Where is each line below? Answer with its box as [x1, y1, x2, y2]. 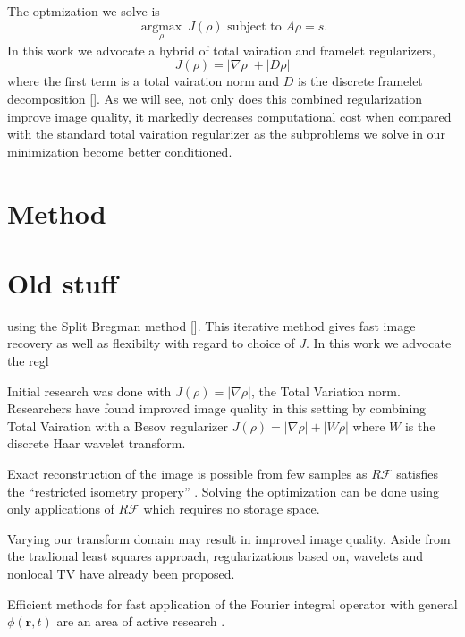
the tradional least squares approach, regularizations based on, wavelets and [7, 547, 424, 565]
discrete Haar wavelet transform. [7, 434, 186, 453]
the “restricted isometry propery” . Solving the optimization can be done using [7, 481, 440, 500]
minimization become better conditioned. [7, 141, 232, 160]
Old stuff [7, 264, 118, 301]
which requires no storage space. [143, 499, 320, 518]
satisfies [396, 464, 439, 483]
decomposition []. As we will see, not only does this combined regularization [7, 89, 423, 107]
